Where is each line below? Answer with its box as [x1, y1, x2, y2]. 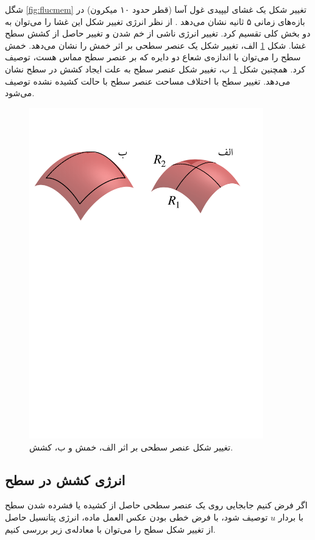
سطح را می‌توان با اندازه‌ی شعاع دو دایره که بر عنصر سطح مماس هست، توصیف [5, 51, 301, 63]
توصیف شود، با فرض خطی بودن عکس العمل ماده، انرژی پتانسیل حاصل [5, 511, 268, 524]
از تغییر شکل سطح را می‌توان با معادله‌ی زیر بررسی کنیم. [5, 522, 216, 535]
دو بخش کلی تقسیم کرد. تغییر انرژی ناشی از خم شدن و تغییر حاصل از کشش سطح [5, 27, 311, 40]
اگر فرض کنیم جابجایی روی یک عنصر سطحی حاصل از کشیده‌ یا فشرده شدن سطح [5, 499, 308, 511]
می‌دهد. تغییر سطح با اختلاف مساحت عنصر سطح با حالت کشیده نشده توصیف [5, 74, 291, 87]
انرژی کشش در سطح [5, 470, 126, 489]
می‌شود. [5, 86, 35, 99]
